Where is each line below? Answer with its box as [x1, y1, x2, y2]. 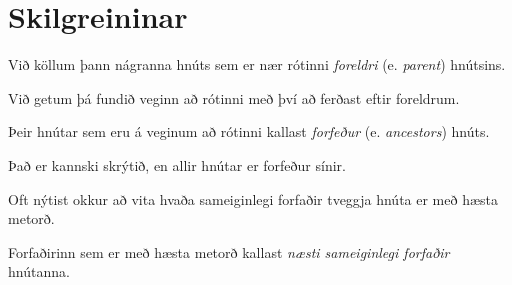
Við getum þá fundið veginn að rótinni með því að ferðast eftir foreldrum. [8, 87, 460, 108]
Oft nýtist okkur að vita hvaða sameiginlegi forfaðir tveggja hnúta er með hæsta [8, 188, 499, 209]
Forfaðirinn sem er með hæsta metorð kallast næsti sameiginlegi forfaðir [8, 241, 450, 262]
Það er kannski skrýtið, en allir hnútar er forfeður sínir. [8, 154, 346, 175]
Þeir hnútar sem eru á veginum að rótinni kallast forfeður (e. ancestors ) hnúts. [8, 121, 490, 142]
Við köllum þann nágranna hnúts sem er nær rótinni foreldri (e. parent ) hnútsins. [8, 54, 506, 75]
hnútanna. [8, 261, 70, 282]
